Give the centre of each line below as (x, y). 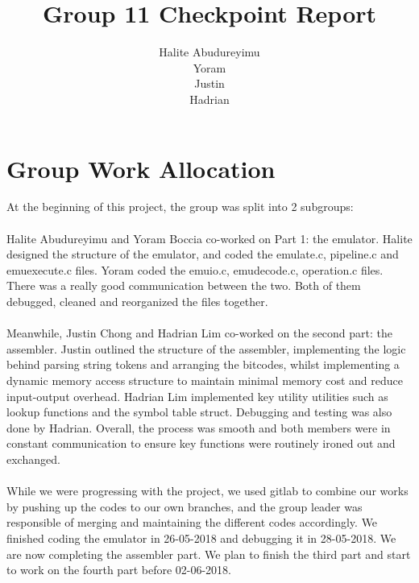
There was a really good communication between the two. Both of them (184, 285)
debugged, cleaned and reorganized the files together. (137, 301)
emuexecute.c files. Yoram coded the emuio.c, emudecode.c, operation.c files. (195, 269)
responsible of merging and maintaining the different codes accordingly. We (192, 522)
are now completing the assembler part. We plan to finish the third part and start (209, 554)
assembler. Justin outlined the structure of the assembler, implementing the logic (206, 348)
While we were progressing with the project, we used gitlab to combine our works (207, 491)
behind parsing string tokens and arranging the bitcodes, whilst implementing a (203, 364)
